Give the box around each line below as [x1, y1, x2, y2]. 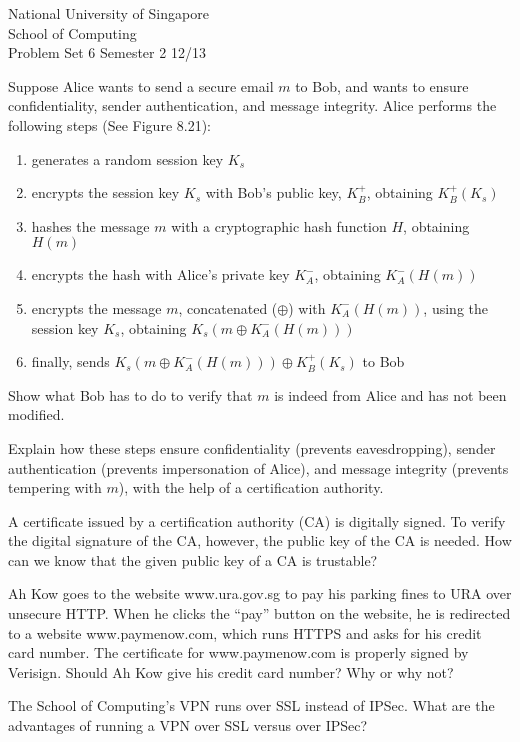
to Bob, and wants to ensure [295, 75, 469, 96]
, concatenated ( [178, 297, 278, 318]
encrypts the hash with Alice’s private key [31, 264, 290, 285]
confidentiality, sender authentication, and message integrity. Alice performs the [8, 95, 497, 116]
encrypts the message [31, 297, 162, 318]
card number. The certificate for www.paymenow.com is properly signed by [8, 642, 469, 663]
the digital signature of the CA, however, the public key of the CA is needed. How [8, 530, 512, 551]
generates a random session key [31, 148, 224, 169]
